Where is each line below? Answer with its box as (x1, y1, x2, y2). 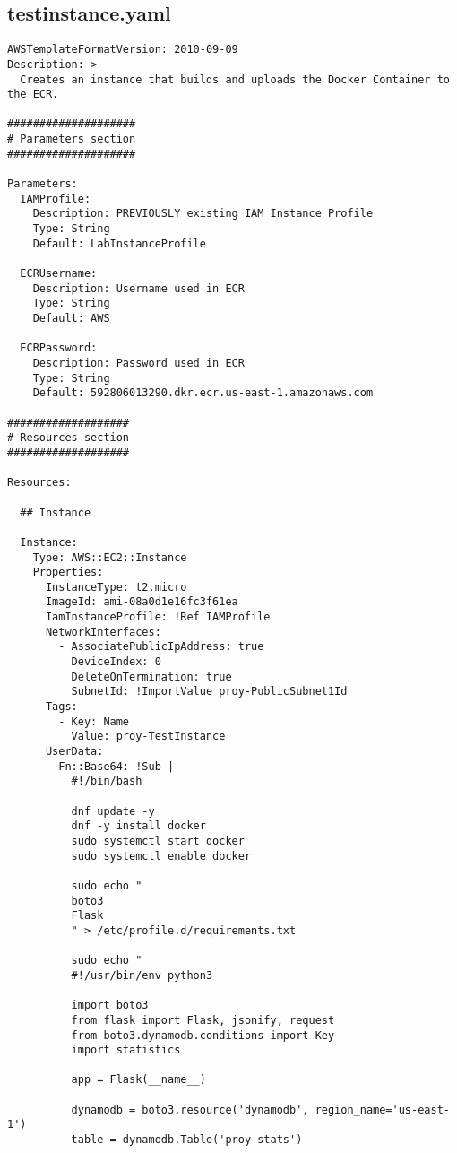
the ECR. (7, 88, 59, 101)
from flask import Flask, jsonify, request (71, 1013, 335, 1027)
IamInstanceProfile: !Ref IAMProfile (45, 611, 271, 624)
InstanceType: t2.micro (45, 580, 187, 594)
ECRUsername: (20, 267, 98, 281)
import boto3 (71, 999, 149, 1012)
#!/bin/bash (71, 775, 142, 788)
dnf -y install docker (71, 819, 206, 833)
